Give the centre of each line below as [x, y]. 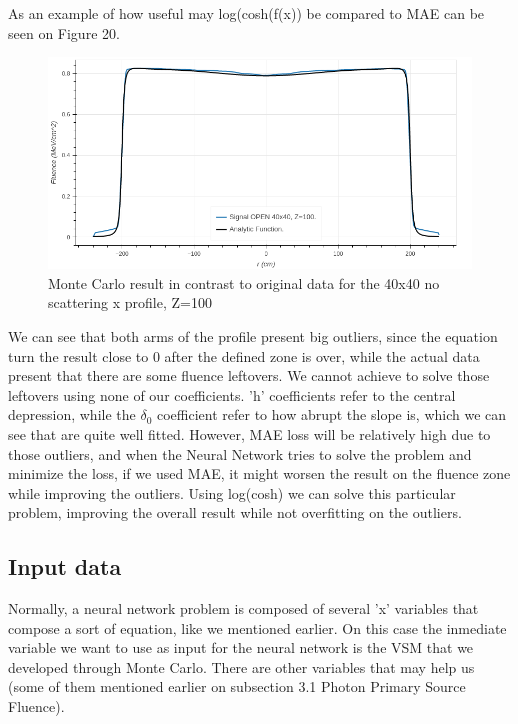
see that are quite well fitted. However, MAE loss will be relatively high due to [249, 433]
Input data [65, 566]
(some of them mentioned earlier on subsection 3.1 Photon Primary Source [237, 686]
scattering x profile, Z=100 [130, 302]
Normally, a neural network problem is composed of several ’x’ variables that [243, 608]
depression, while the [72, 414]
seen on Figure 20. [64, 32]
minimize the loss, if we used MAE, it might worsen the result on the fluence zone [259, 473]
